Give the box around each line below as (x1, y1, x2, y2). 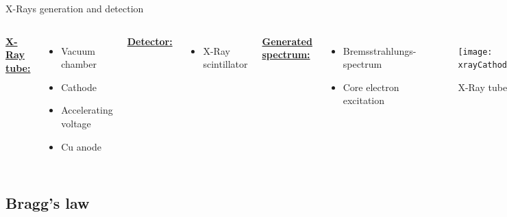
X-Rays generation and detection (5, 1, 144, 15)
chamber (61, 57, 97, 71)
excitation (343, 93, 385, 107)
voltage (61, 116, 91, 130)
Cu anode (61, 139, 101, 153)
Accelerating (61, 103, 113, 117)
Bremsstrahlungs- (343, 43, 417, 58)
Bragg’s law (5, 192, 90, 213)
